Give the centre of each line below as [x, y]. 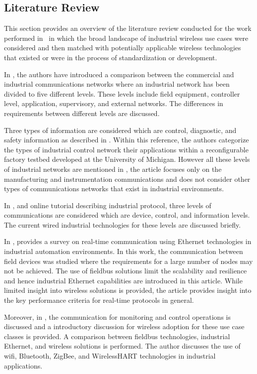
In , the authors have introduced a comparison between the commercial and [119, 74]
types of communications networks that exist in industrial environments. [114, 188]
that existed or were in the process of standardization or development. [111, 57]
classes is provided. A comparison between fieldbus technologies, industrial [117, 336]
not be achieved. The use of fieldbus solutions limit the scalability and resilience [126, 271]
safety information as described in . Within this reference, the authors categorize [127, 140]
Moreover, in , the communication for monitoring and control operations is [117, 316]
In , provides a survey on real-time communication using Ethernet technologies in [128, 241]
